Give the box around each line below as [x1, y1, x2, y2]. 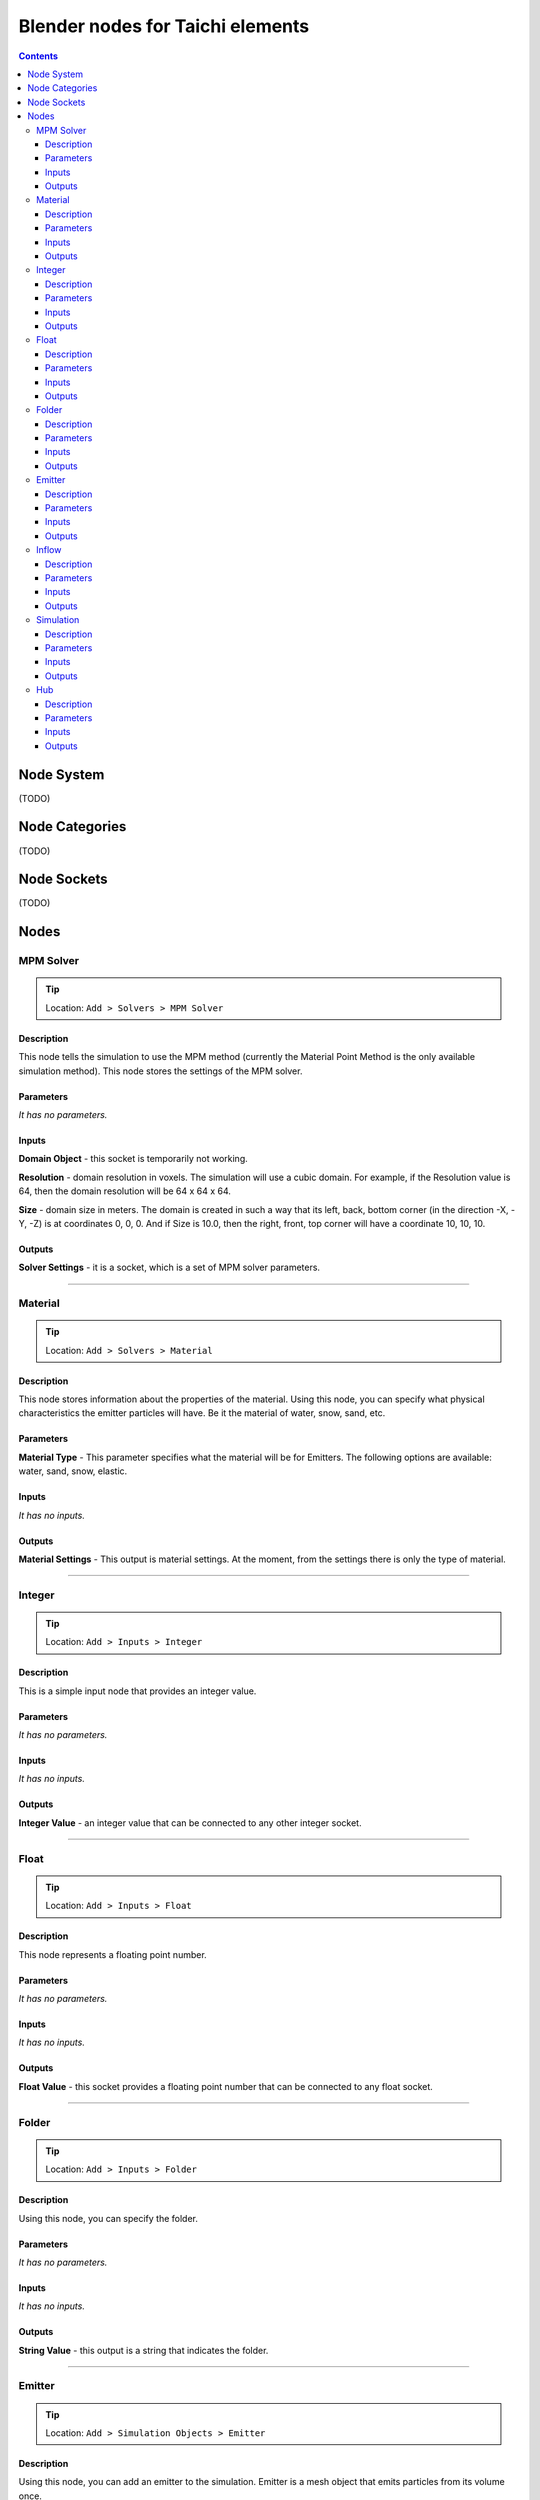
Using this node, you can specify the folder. [18, 2212, 199, 2224]
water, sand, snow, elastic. [18, 1465, 128, 1477]
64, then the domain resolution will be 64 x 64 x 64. [18, 1185, 232, 1197]
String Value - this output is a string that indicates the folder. [18, 2344, 269, 2356]
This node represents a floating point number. [18, 1948, 207, 1960]
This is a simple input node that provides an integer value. [18, 1685, 257, 1697]
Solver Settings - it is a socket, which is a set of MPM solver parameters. [18, 1261, 320, 1274]
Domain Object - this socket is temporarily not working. [18, 1153, 249, 1165]
